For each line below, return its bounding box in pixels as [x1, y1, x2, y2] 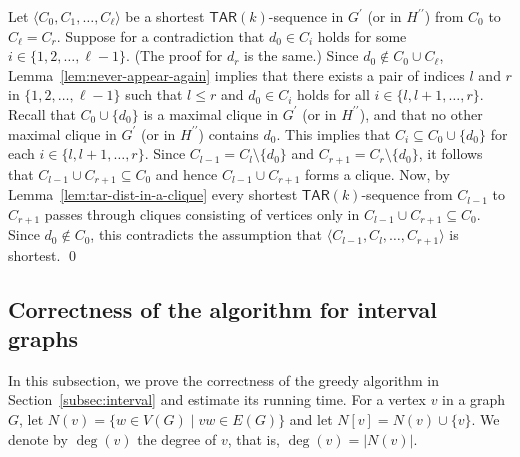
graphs [8, 322, 79, 353]
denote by [8, 428, 68, 449]
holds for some [317, 25, 407, 46]
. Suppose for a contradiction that [56, 25, 265, 46]
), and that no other [359, 103, 483, 124]
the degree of [137, 428, 217, 449]
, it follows [418, 143, 483, 164]
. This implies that [276, 123, 391, 144]
